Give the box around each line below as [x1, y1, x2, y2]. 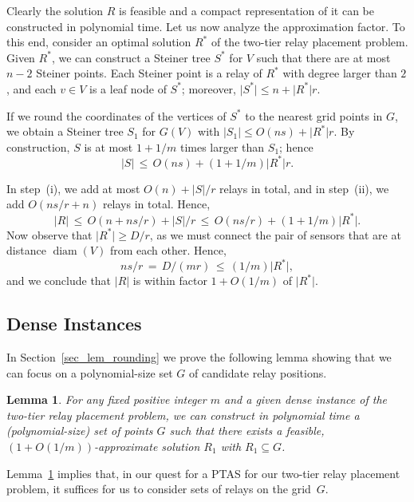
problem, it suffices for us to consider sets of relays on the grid [6, 480, 311, 497]
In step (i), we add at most [6, 180, 140, 196]
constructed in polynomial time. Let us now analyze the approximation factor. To [6, 18, 405, 34]
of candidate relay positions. [189, 364, 327, 381]
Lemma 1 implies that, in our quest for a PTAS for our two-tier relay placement [6, 464, 400, 481]
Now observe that [6, 226, 93, 243]
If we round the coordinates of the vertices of [6, 107, 227, 124]
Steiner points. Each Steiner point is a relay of [36, 65, 262, 81]
